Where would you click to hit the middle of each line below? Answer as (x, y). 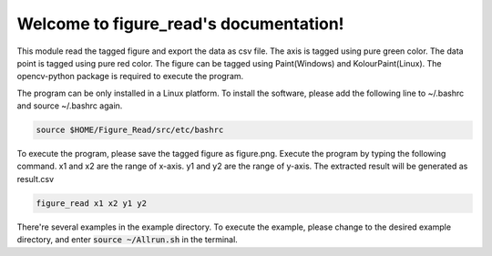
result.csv (36, 179)
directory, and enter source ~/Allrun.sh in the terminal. (128, 240)
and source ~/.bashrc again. (70, 106)
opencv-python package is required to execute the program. (130, 77)
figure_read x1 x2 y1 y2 (92, 203)
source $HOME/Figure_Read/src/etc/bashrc (130, 130)
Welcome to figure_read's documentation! (181, 24)
